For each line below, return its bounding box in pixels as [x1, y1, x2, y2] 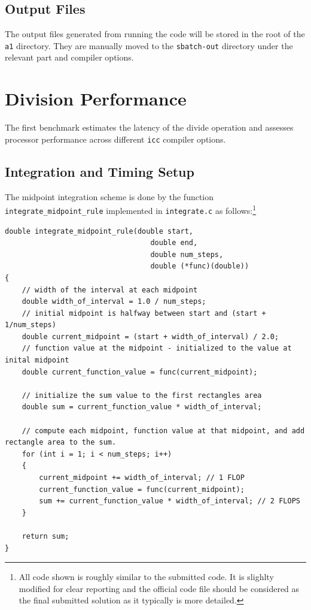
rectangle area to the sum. [5, 438, 117, 447]
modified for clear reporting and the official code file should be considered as [19, 582, 300, 594]
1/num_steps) [5, 321, 56, 330]
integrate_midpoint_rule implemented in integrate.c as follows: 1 [5, 203, 257, 216]
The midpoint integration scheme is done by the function [5, 190, 214, 203]
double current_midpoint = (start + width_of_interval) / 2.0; [22, 332, 279, 341]
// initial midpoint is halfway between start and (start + [22, 309, 266, 318]
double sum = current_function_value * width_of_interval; [22, 403, 262, 412]
